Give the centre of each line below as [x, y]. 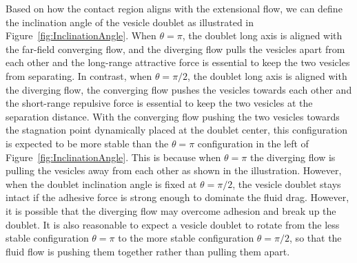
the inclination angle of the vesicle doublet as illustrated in [130, 22]
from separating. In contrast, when [79, 75]
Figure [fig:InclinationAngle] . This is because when [113, 157]
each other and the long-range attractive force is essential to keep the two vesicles [178, 62]
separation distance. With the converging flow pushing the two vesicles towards [173, 116]
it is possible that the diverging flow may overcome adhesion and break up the [171, 210]
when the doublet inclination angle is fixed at [101, 183]
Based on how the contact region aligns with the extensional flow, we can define [174, 8]
